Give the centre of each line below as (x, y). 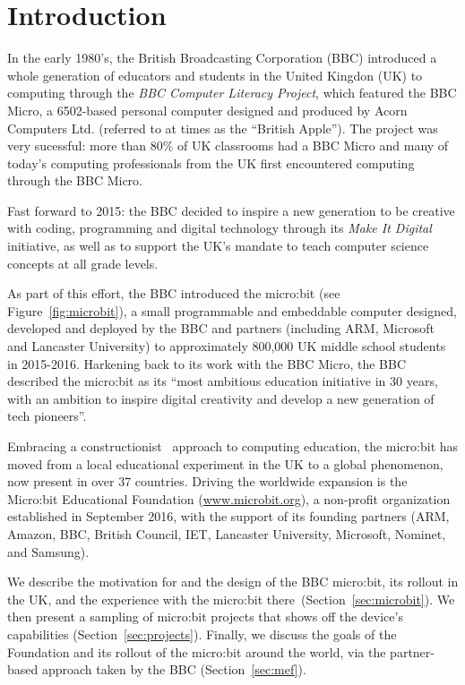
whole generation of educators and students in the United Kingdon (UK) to (215, 75)
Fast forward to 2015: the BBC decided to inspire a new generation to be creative (231, 210)
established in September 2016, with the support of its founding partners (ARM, (228, 516)
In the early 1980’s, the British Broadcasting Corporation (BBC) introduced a (222, 58)
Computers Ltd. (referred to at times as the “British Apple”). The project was (223, 128)
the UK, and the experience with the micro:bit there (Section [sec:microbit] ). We (231, 599)
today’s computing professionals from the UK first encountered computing (211, 163)
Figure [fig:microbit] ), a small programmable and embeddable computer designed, (232, 310)
